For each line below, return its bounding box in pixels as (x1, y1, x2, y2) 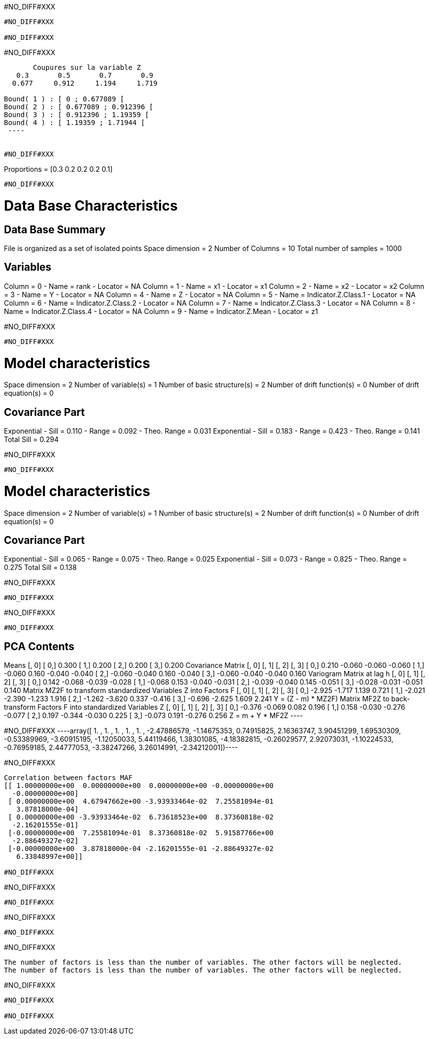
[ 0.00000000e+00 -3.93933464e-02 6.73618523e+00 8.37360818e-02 (8, 813, 274, 821)
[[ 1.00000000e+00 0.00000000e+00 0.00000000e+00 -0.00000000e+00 (4, 782, 274, 790)
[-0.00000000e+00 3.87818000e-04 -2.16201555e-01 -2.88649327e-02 (8, 845, 274, 853)
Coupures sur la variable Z (33, 63, 141, 71)
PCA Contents (4, 640, 75, 653)
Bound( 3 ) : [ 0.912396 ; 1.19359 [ (4, 111, 150, 119)
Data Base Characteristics (4, 197, 178, 214)
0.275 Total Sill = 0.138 (4, 563, 77, 572)
